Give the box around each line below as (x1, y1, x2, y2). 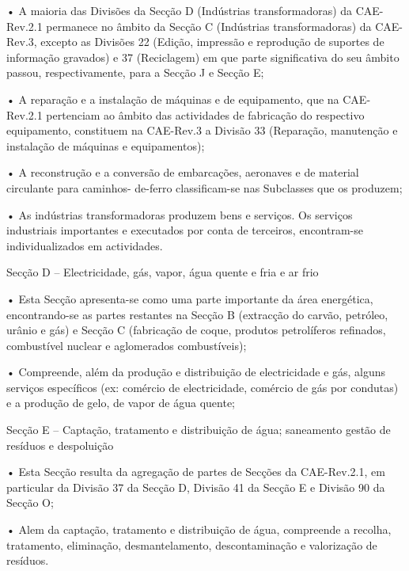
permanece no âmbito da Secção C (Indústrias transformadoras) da (46, 17, 372, 34)
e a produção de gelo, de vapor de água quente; (6, 394, 236, 411)
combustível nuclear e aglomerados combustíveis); (6, 337, 247, 353)
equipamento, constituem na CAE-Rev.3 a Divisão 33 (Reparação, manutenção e (6, 122, 398, 139)
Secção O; (6, 494, 54, 511)
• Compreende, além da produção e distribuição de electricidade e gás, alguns (6, 364, 386, 380)
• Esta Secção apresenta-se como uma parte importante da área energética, (6, 290, 373, 306)
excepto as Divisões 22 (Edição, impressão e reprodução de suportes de (40, 33, 384, 50)
